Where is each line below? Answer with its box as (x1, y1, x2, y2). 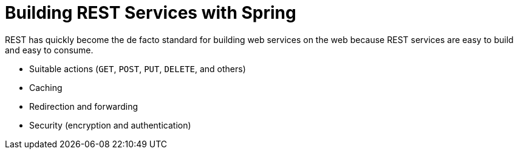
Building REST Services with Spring (5, 2, 296, 23)
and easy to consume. (5, 44, 94, 55)
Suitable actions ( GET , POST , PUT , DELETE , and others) (29, 63, 246, 74)
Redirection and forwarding (29, 101, 138, 112)
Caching (29, 82, 63, 93)
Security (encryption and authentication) (29, 119, 191, 130)
